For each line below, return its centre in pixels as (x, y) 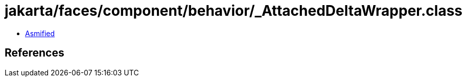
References (34, 53)
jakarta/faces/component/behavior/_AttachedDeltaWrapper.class (234, 11)
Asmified (40, 33)
